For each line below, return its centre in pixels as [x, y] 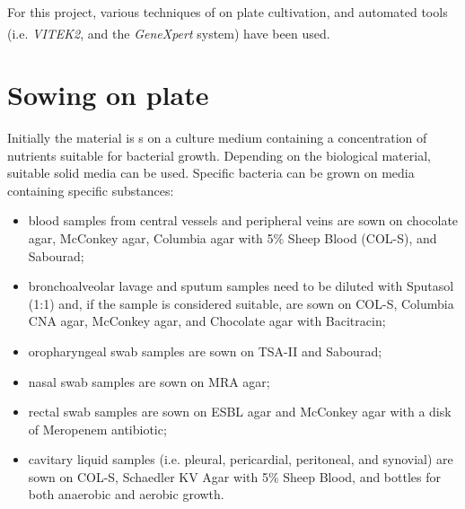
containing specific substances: [91, 190]
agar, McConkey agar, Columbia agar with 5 [151, 237]
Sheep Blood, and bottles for [362, 476]
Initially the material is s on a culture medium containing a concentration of [217, 137]
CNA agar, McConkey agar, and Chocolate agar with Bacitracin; [207, 321]
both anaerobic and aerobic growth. [126, 494]
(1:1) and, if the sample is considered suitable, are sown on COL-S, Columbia [241, 303]
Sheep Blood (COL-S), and [362, 237]
